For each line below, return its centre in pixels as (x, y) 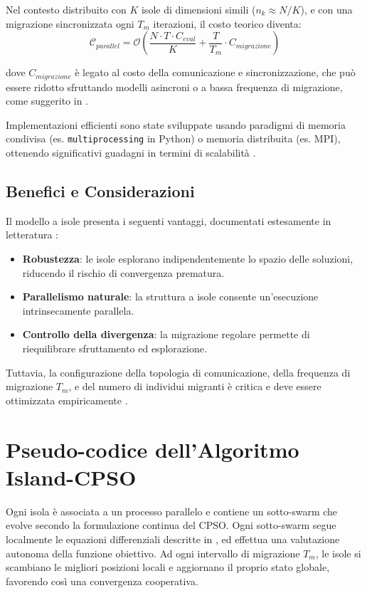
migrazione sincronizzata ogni (70, 23)
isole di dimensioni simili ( (198, 9)
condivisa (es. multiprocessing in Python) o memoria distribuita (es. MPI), (173, 138)
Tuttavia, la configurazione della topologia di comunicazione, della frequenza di (178, 372)
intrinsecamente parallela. (78, 310)
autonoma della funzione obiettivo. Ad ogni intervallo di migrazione (153, 553)
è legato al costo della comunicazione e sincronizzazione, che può (215, 72)
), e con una (326, 9)
